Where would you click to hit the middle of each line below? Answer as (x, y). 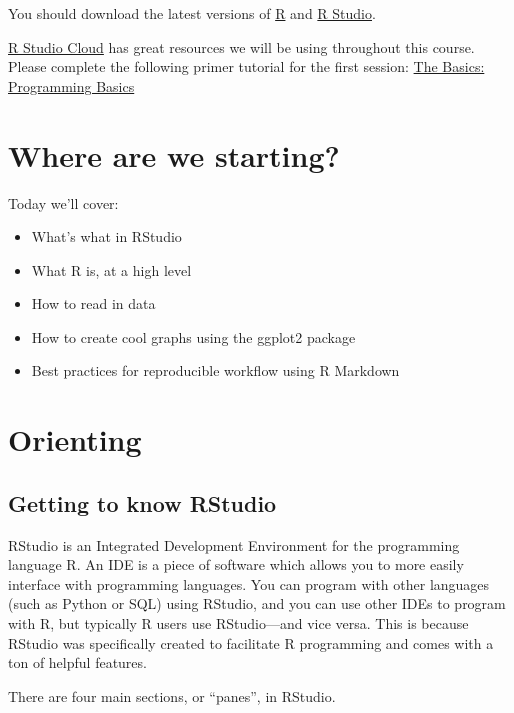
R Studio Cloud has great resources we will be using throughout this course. (241, 46)
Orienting (75, 439)
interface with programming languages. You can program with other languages (249, 583)
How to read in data (93, 303)
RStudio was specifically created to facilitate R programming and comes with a (251, 642)
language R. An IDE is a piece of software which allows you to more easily (236, 564)
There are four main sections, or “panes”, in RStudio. (172, 695)
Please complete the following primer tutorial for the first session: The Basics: (246, 66)
